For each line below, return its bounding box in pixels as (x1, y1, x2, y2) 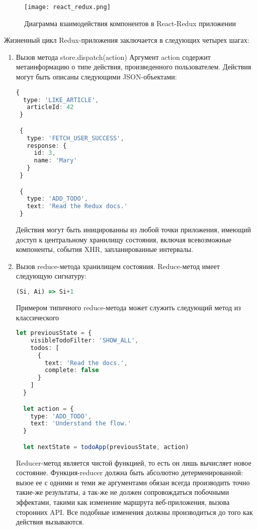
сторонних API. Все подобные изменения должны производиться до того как (16, 506, 253, 517)
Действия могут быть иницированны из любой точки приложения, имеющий (16, 224, 251, 235)
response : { (27, 142, 67, 149)
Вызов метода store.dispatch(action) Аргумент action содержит (16, 51, 211, 62)
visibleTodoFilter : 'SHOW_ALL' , (30, 336, 139, 344)
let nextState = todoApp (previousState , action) (23, 443, 189, 451)
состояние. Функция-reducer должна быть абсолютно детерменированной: (16, 467, 243, 478)
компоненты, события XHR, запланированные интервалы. (16, 244, 194, 254)
